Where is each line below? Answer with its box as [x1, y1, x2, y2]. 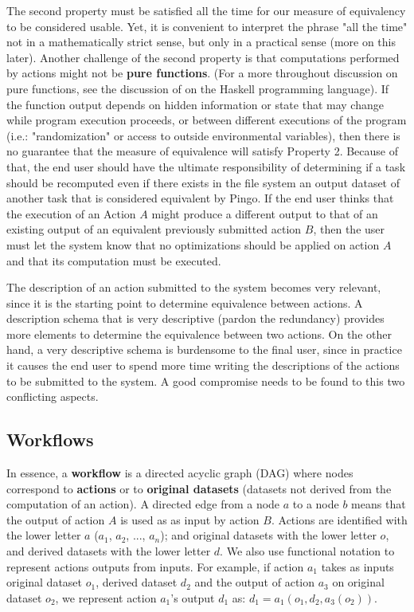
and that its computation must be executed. [6, 252, 221, 269]
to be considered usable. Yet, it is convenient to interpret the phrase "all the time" [6, 18, 408, 34]
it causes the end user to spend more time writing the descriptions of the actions [6, 357, 400, 374]
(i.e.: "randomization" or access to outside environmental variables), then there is [6, 127, 400, 143]
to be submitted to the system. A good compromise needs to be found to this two [6, 372, 405, 389]
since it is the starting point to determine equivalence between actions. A [6, 294, 363, 311]
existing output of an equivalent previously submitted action [6, 221, 302, 237]
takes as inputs [321, 558, 394, 575]
